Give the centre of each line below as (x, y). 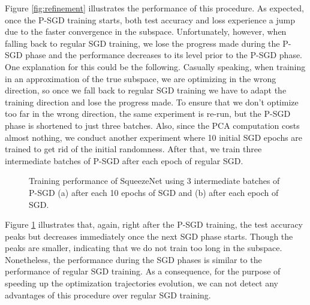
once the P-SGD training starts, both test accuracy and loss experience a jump (150, 19)
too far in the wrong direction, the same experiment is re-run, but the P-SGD (148, 114)
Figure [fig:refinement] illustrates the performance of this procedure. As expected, (154, 8)
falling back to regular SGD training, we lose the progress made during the (142, 43)
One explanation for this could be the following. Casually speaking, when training (155, 66)
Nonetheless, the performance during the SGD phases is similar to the (133, 259)
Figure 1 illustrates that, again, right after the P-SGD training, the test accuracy (154, 224)
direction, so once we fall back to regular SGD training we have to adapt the (146, 90)
